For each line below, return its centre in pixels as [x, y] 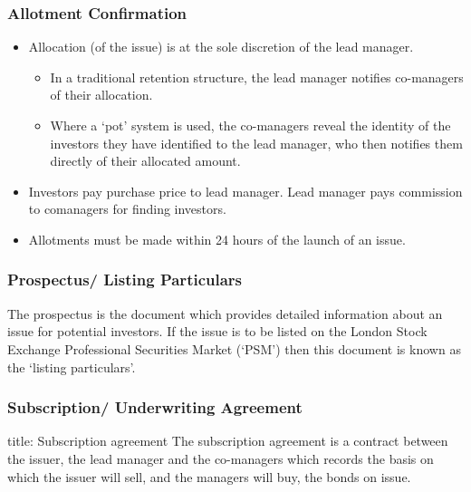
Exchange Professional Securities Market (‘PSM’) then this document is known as [234, 348]
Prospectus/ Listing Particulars [125, 280]
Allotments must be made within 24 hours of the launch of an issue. [217, 239]
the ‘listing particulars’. [72, 367]
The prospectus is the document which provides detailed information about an [225, 313]
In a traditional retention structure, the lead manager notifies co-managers [257, 77]
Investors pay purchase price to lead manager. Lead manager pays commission [245, 191]
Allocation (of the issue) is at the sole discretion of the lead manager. [221, 47]
